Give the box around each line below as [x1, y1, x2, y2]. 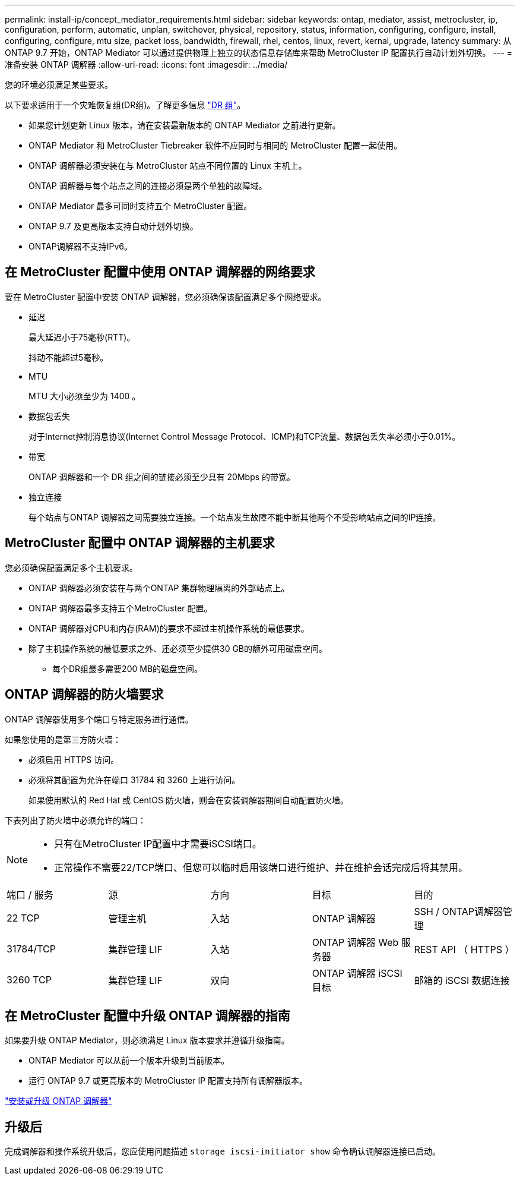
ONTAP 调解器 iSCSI [312, 967, 402, 979]
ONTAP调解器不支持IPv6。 [28, 241, 132, 251]
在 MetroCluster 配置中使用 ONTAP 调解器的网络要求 [5, 264, 315, 280]
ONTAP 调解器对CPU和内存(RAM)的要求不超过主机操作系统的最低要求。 [28, 623, 309, 633]
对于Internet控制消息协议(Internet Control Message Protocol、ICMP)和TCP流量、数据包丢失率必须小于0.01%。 [28, 431, 461, 441]
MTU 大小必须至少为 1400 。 [28, 390, 141, 401]
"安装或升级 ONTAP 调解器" [5, 1096, 112, 1106]
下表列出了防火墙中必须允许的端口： [5, 815, 146, 825]
